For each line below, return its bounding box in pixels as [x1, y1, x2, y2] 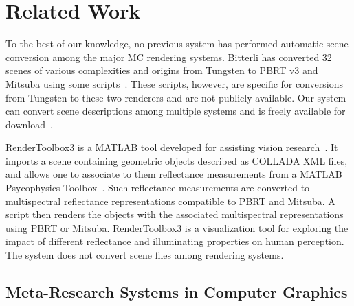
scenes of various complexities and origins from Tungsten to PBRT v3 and [5, 63, 318, 78]
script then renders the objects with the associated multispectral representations [5, 207, 344, 222]
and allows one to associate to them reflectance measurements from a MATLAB [5, 167, 342, 181]
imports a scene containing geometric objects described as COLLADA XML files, [5, 153, 348, 167]
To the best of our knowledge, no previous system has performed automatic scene [5, 36, 349, 51]
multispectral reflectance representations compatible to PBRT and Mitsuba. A [5, 193, 335, 208]
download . [5, 117, 53, 131]
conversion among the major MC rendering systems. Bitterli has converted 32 [5, 49, 332, 64]
